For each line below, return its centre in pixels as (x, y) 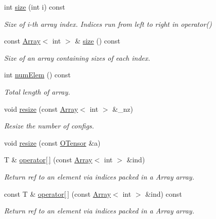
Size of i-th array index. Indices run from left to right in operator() (108, 24)
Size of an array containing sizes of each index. (77, 57)
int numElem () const (37, 75)
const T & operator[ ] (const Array (58, 193)
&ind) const (164, 193)
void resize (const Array (41, 108)
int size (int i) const (35, 7)
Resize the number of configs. (49, 126)
